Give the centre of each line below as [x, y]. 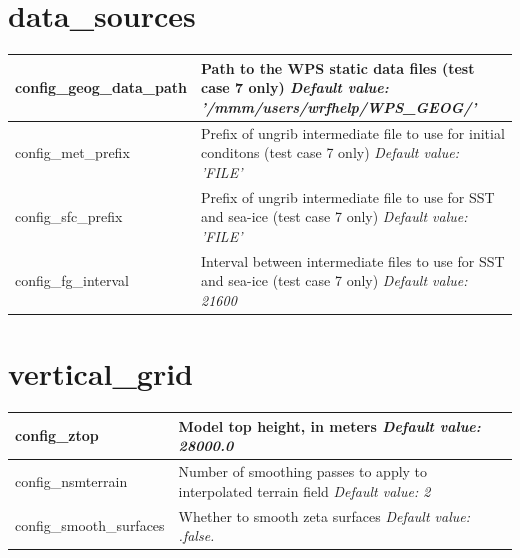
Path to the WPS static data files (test [338, 67]
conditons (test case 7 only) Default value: [330, 152]
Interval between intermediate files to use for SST [353, 260]
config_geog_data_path [101, 87]
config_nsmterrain [71, 480]
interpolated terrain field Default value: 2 [304, 490]
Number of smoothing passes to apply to [303, 471]
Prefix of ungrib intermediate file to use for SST [348, 196]
